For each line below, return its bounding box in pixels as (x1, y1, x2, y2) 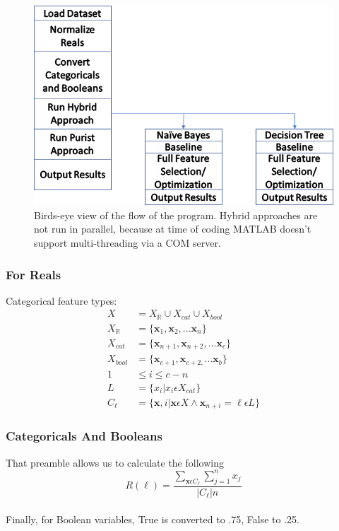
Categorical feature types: (6, 293, 117, 308)
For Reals (6, 265, 61, 283)
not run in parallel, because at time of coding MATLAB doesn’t (34, 221, 311, 236)
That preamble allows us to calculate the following (6, 455, 224, 469)
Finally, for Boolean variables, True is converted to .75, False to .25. (6, 511, 299, 526)
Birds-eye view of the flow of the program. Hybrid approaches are (34, 207, 318, 222)
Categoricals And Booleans (6, 427, 162, 445)
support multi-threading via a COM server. (34, 235, 221, 250)
